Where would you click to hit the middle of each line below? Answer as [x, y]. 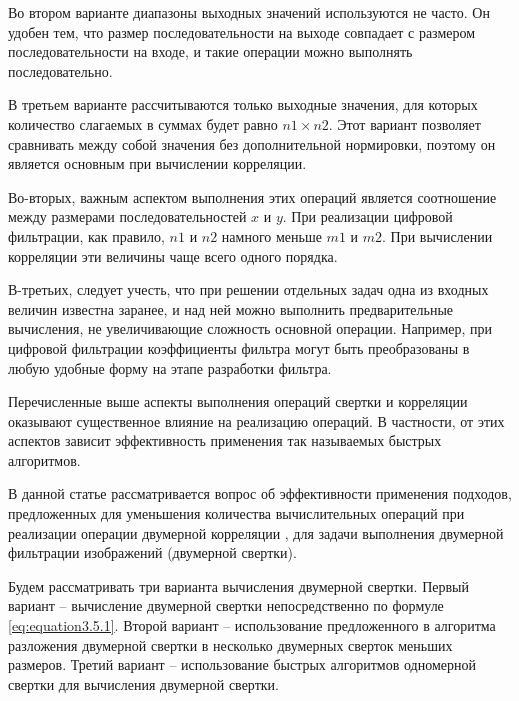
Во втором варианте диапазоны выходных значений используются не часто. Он [249, 12]
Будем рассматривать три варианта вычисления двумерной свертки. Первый [239, 585]
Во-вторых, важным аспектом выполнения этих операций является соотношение [252, 196]
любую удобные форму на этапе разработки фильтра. [170, 367]
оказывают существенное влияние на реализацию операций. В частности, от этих [256, 420]
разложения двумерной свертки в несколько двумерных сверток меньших [230, 644]
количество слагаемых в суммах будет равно [143, 123]
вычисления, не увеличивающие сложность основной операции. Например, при [250, 328]
